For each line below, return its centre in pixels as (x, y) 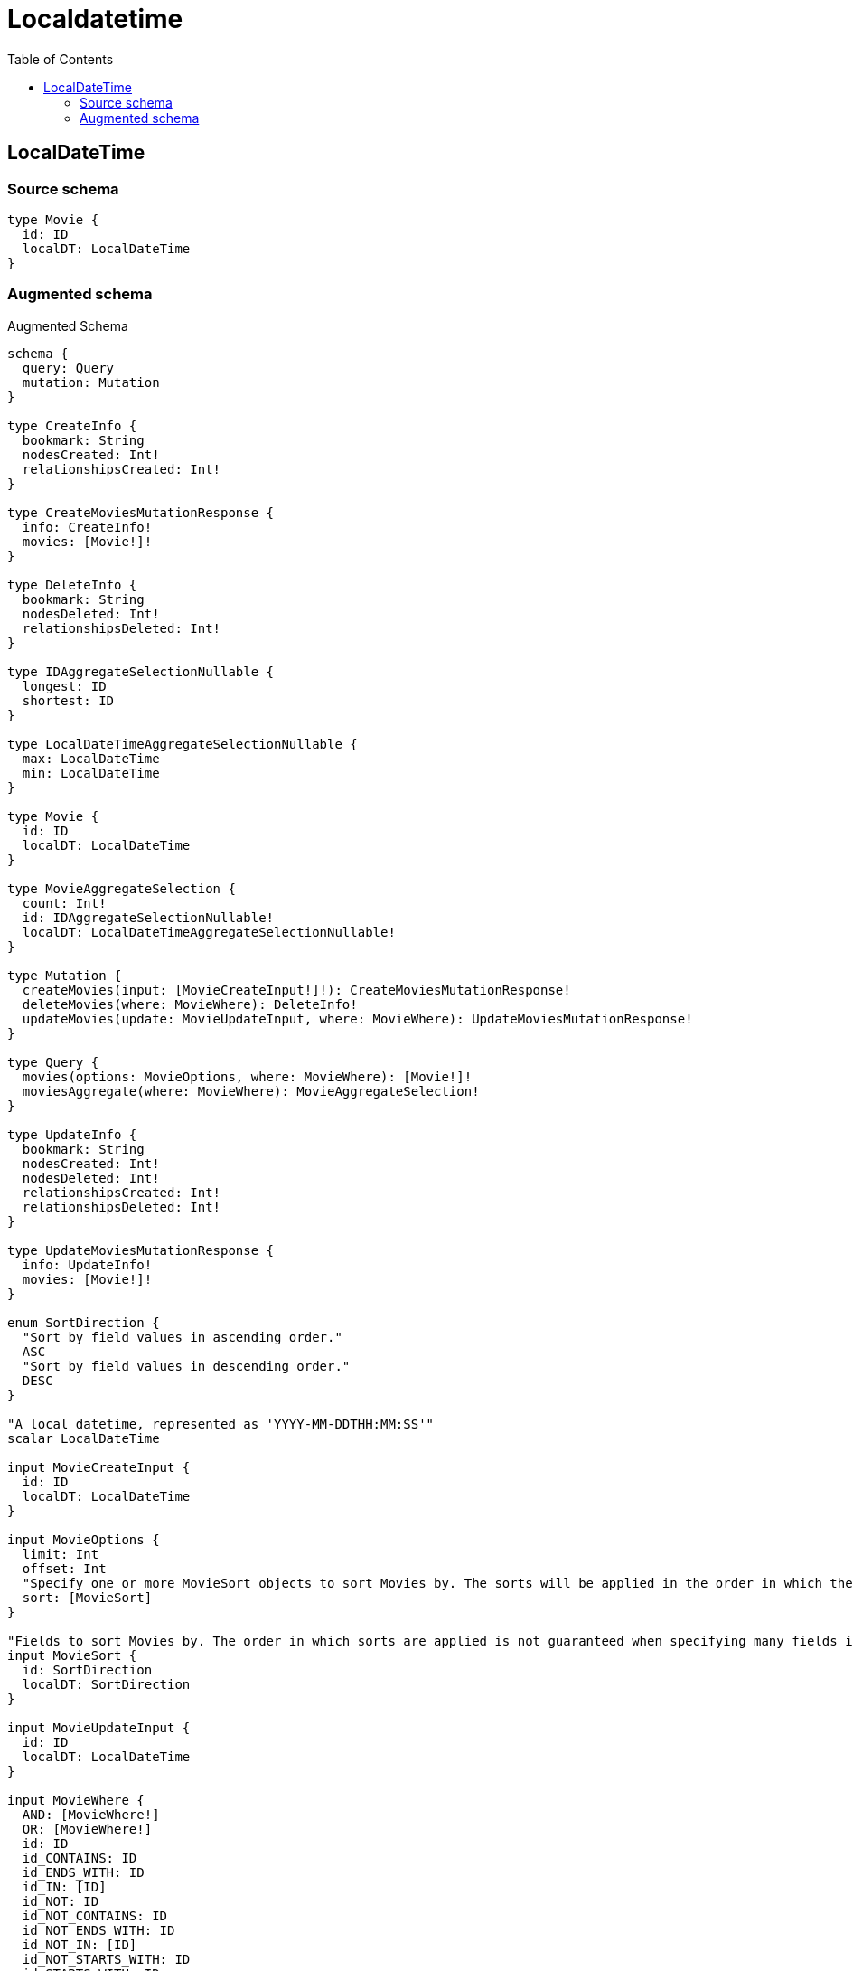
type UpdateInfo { (72, 1134)
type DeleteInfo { (72, 585)
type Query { (53, 1062)
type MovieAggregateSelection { (122, 888)
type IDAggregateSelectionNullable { (141, 671)
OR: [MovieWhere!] (87, 1829)
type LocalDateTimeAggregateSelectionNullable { (183, 744)
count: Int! (64, 903)
